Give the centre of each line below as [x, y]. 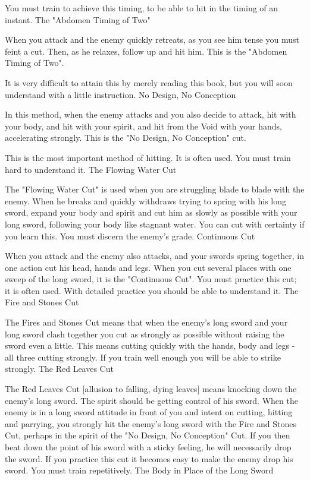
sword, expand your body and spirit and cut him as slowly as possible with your [151, 212]
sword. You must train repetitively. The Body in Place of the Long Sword [139, 470]
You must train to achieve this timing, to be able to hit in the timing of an [142, 8]
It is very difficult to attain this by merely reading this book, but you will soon [149, 82]
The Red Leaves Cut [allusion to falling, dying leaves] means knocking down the [151, 389]
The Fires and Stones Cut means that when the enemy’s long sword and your [146, 322]
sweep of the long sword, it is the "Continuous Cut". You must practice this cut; [151, 279]
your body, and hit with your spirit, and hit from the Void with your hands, [143, 126]
